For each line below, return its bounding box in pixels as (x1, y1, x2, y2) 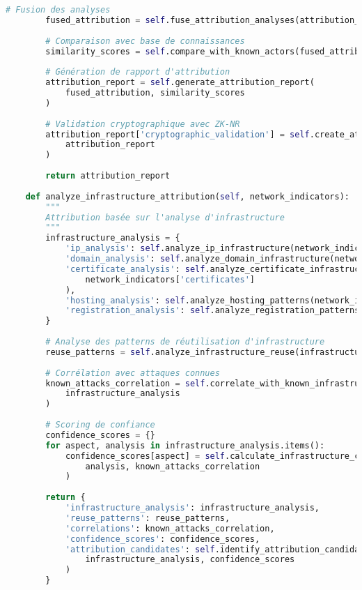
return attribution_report (45, 171, 171, 181)
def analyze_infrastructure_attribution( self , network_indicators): (25, 191, 349, 202)
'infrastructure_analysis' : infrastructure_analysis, (65, 503, 320, 513)
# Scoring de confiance (45, 420, 155, 430)
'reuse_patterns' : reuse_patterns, (65, 513, 230, 523)
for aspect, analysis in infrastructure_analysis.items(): (45, 440, 325, 451)
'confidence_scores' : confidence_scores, (65, 534, 260, 544)
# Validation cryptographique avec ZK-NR (45, 119, 240, 129)
